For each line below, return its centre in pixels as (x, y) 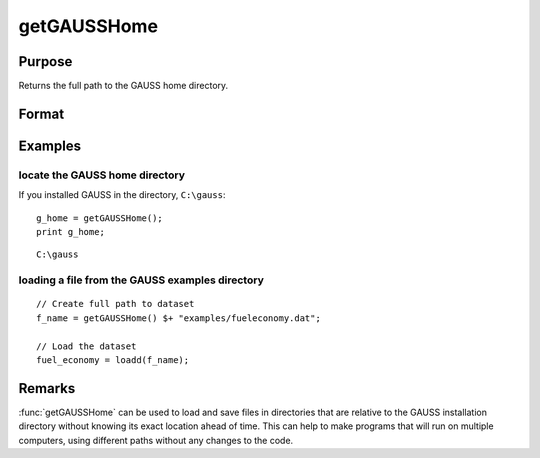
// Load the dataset (86, 346)
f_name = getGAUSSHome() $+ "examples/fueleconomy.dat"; (179, 318)
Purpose (45, 61)
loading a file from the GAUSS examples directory (141, 280)
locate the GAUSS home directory (101, 175)
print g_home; (70, 232)
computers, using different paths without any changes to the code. (156, 440)
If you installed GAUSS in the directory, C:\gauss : (122, 195)
